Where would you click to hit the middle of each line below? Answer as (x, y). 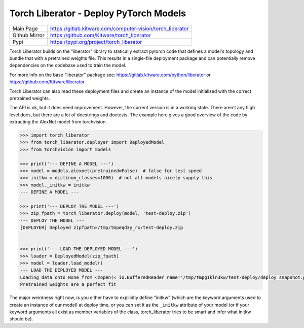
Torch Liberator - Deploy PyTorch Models (98, 13)
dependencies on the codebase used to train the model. (68, 65)
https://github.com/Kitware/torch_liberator (101, 35)
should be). (21, 319)
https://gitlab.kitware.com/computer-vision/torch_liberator (119, 28)
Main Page (25, 28)
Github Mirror (28, 35)
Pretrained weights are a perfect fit (68, 285)
